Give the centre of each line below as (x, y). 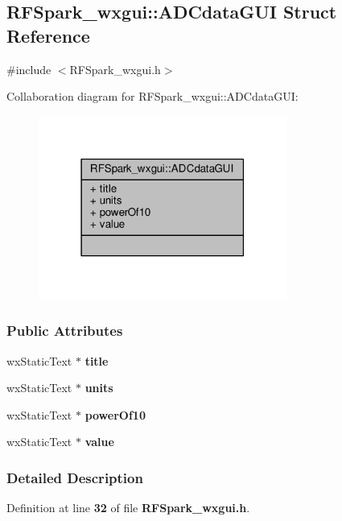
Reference (48, 35)
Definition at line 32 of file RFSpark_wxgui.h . (128, 508)
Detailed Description (75, 478)
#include (29, 69)
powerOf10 (115, 414)
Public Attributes (65, 331)
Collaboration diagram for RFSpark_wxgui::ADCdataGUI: (152, 96)
